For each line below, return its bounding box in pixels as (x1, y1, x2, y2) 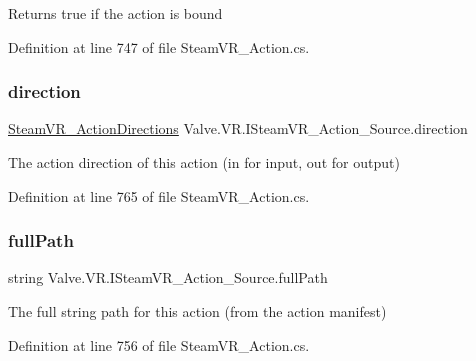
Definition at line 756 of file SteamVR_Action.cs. (8, 334, 310, 355)
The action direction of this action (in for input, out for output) (8, 152, 400, 172)
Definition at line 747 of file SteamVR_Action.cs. (8, 36, 310, 57)
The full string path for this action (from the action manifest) (8, 301, 387, 321)
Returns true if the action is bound (8, 3, 223, 23)
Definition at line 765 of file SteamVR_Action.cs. (8, 185, 310, 206)
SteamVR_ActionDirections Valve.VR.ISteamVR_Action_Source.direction (8, 118, 468, 139)
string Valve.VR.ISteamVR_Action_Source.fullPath (8, 267, 328, 288)
